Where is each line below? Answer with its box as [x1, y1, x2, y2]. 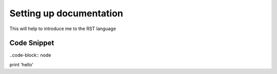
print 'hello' [9, 61, 33, 67]
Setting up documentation [9, 8, 123, 19]
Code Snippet [9, 39, 54, 47]
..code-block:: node [9, 52, 51, 58]
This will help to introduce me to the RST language [9, 26, 116, 32]
